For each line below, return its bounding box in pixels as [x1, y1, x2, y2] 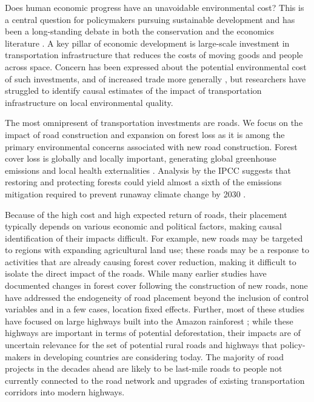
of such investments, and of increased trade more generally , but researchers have [5, 72, 306, 85]
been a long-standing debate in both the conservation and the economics [5, 25, 274, 38]
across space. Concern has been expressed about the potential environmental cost [5, 60, 307, 73]
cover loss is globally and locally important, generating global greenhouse [5, 152, 276, 165]
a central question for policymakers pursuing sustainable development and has [5, 13, 295, 25]
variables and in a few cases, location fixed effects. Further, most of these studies [5, 303, 304, 315]
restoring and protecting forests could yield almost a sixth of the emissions [5, 176, 282, 188]
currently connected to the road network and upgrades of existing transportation [5, 374, 305, 386]
